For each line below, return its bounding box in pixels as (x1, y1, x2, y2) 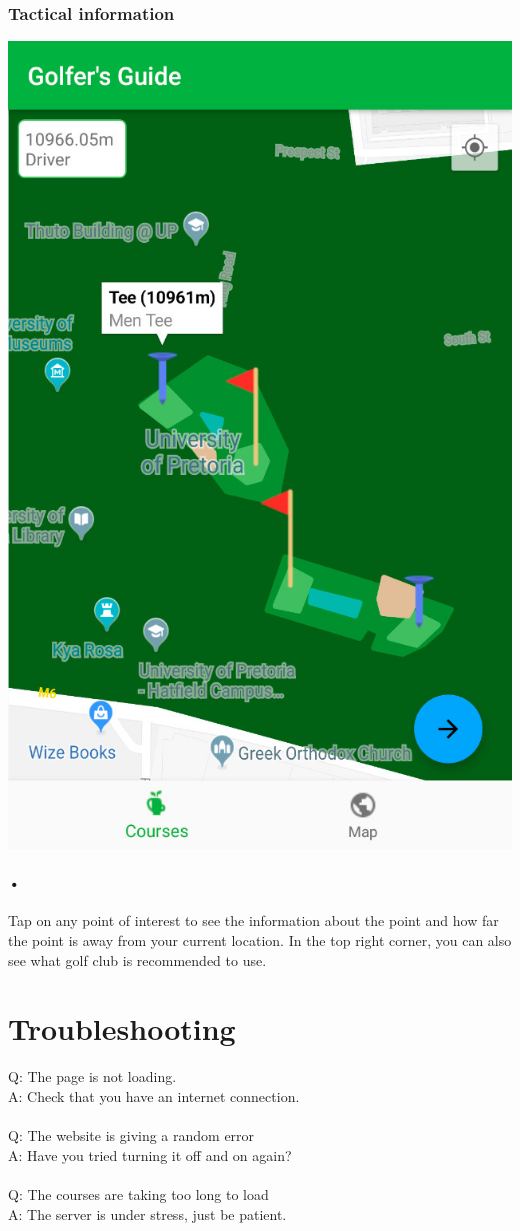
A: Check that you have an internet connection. (8, 1085, 300, 1106)
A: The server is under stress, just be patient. (8, 1203, 287, 1224)
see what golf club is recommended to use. (8, 949, 267, 970)
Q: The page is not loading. (8, 1066, 177, 1087)
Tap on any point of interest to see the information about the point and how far (8, 910, 499, 931)
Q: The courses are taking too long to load (8, 1183, 269, 1204)
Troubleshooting (8, 1008, 236, 1049)
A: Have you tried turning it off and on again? (8, 1144, 292, 1165)
